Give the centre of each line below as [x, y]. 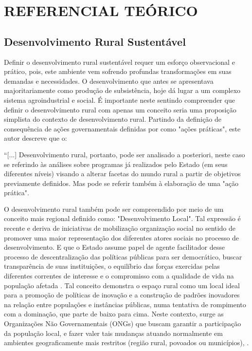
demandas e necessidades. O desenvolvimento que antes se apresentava [109, 81]
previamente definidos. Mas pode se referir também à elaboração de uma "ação [121, 183]
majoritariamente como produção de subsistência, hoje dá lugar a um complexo [122, 90]
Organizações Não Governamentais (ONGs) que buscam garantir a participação [123, 323]
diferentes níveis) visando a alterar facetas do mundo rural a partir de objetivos [122, 174]
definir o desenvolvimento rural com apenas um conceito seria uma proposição [120, 109]
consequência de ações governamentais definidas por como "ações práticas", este [122, 128]
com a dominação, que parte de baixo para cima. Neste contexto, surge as [114, 314]
